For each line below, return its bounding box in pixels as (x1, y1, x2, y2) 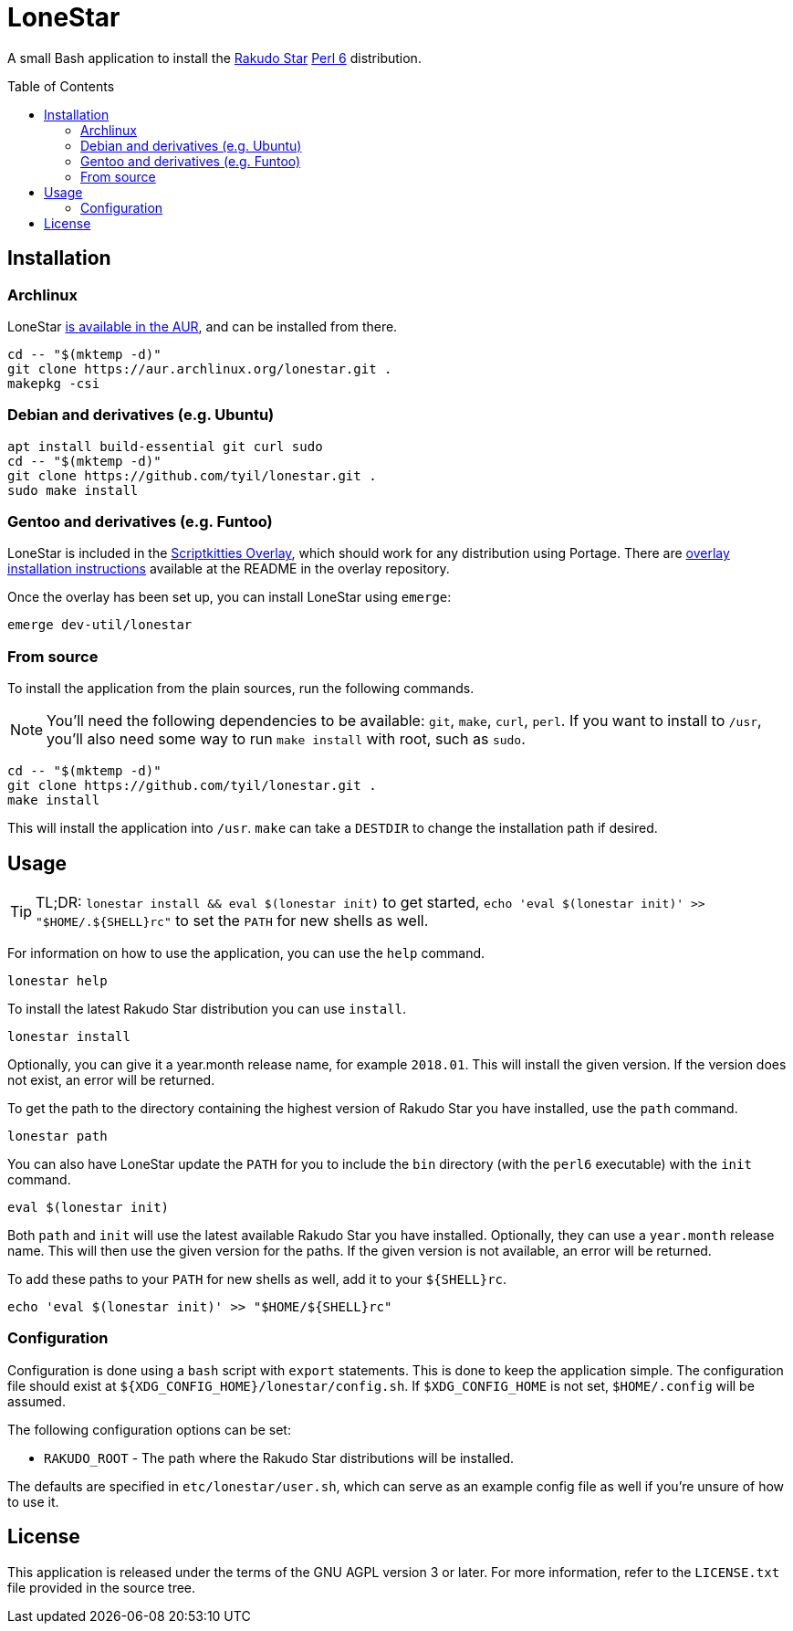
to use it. (7, 1493, 59, 1510)
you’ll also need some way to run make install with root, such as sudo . (47, 730, 526, 749)
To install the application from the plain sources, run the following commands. (7, 680, 475, 697)
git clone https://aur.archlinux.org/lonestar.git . (7, 361, 392, 376)
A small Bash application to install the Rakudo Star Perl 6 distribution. (7, 49, 422, 66)
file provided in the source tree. (7, 1579, 196, 1595)
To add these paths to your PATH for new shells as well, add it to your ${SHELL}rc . (7, 1271, 507, 1288)
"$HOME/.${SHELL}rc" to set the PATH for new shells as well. (36, 911, 429, 931)
